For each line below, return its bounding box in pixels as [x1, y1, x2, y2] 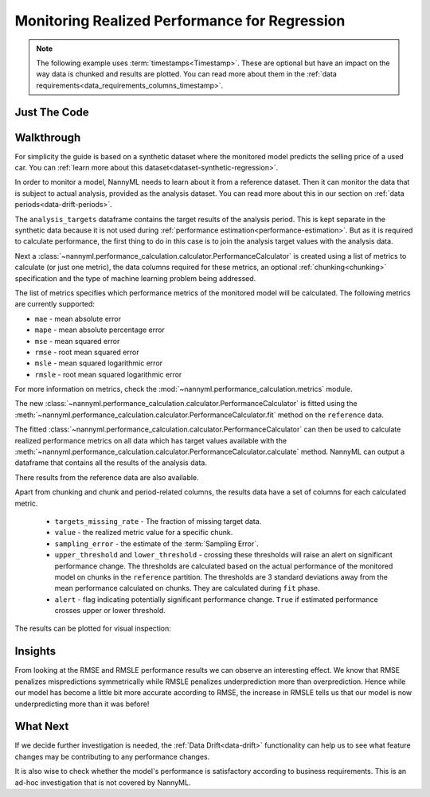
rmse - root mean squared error [34, 347, 139, 357]
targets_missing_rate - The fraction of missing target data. [54, 516, 262, 525]
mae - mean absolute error [34, 314, 122, 323]
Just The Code [14, 105, 89, 119]
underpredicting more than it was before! [14, 699, 150, 709]
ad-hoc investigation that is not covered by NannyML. [14, 777, 191, 787]
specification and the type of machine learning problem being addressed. [14, 273, 256, 283]
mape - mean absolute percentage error [34, 325, 165, 334]
